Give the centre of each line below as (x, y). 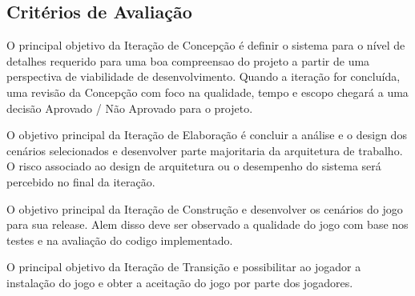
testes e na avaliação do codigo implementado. (120, 240)
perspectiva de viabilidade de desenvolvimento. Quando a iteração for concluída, (203, 76)
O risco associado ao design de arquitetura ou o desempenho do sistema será (194, 166)
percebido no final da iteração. (81, 181)
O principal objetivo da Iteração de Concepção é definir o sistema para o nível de (206, 45)
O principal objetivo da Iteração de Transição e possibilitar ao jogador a (184, 267)
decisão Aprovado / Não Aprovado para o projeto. (130, 108)
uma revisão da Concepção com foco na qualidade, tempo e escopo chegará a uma (207, 92)
